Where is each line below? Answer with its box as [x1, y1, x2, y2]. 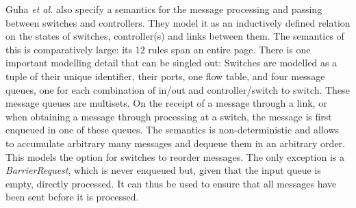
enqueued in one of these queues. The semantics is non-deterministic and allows [5, 122, 340, 137]
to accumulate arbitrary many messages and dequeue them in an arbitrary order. [5, 135, 345, 150]
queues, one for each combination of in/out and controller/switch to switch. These [5, 82, 350, 96]
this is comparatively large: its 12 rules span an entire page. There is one [5, 42, 311, 56]
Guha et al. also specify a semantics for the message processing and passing [5, 2, 322, 16]
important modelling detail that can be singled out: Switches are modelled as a [5, 55, 338, 70]
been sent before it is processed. [5, 190, 139, 204]
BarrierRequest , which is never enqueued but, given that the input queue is [5, 163, 321, 177]
